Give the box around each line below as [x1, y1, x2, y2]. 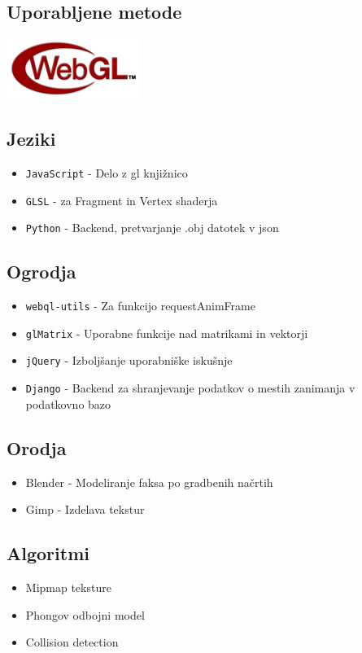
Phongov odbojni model [25, 606, 145, 623]
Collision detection [25, 633, 119, 651]
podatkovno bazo [25, 395, 111, 412]
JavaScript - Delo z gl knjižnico [25, 164, 188, 181]
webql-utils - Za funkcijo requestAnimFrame [25, 297, 255, 314]
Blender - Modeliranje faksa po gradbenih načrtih [25, 473, 273, 490]
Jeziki [7, 126, 56, 151]
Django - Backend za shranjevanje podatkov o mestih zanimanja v [25, 379, 355, 397]
